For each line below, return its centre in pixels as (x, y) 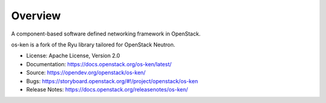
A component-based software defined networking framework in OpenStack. (106, 34)
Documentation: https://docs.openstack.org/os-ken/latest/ (99, 64)
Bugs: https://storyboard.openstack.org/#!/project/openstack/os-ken (112, 81)
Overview (36, 16)
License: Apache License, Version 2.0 (73, 56)
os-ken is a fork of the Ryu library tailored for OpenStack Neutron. (93, 45)
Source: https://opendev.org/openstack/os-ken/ (86, 73)
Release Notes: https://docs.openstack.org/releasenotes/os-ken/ (107, 89)
